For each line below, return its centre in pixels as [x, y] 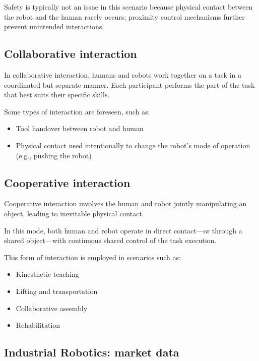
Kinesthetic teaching [47, 274]
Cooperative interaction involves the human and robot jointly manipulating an [125, 203]
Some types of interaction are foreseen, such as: [77, 111]
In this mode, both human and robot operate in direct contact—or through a [123, 230]
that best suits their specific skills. [57, 95]
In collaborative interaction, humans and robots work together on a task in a [123, 74]
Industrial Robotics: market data [92, 352]
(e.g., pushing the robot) [54, 155]
